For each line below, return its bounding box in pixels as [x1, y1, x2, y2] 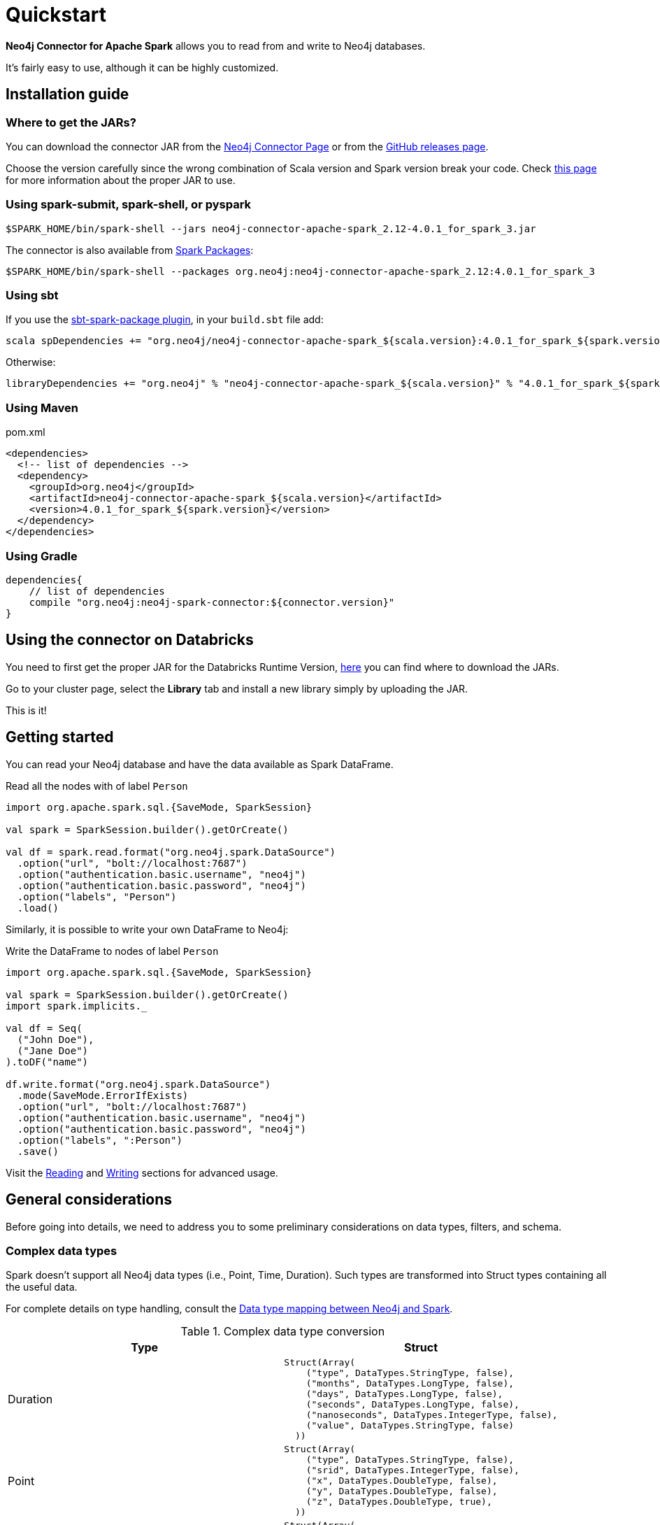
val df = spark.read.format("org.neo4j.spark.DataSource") [6, 846, 336, 858]
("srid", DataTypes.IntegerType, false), [306, 1465, 519, 1476]
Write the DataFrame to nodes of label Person [6, 944, 219, 957]
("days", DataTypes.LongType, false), [306, 1389, 503, 1400]
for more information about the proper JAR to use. [6, 173, 236, 186]
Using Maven [6, 400, 78, 415]
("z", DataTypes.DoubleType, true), [306, 1496, 492, 1508]
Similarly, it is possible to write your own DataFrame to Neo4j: [6, 923, 289, 935]
